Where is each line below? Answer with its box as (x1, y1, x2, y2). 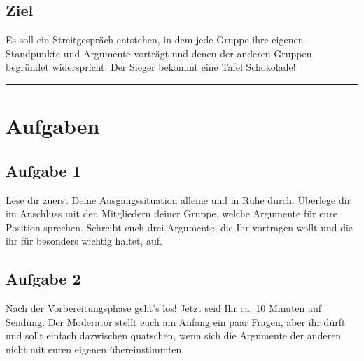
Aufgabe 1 (6, 159, 81, 181)
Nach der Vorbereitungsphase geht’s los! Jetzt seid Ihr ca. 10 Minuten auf (6, 301, 322, 315)
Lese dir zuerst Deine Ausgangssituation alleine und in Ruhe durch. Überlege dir (6, 192, 351, 207)
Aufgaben (6, 111, 100, 140)
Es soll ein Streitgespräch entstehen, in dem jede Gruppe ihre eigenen (6, 32, 304, 47)
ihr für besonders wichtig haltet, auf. (6, 233, 162, 248)
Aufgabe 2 (6, 268, 81, 290)
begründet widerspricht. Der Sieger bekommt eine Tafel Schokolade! (6, 60, 296, 74)
